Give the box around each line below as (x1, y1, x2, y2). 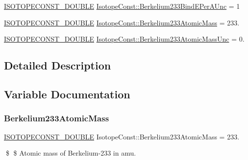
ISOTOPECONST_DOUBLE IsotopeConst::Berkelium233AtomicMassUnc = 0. (4, 34, 245, 44)
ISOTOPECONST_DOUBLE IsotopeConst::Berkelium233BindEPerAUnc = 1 (4, 1, 240, 11)
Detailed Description (4, 58, 111, 73)
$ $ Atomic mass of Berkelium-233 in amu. (5, 148, 136, 158)
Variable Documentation (4, 86, 130, 101)
